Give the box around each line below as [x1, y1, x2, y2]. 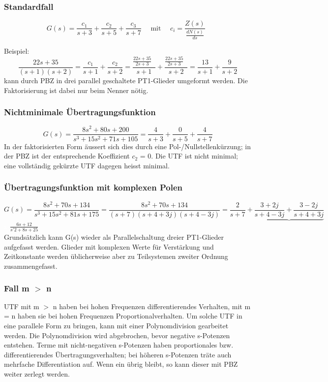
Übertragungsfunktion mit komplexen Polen [4, 181, 182, 193]
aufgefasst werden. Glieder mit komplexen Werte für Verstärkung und [4, 241, 214, 252]
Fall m [4, 282, 30, 294]
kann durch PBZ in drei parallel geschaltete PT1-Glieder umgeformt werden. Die [4, 75, 248, 86]
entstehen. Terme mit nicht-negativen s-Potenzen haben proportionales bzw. [4, 340, 234, 350]
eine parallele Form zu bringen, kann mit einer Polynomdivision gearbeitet [4, 320, 229, 331]
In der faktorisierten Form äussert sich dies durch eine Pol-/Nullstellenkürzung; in [4, 141, 251, 151]
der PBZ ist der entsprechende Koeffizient [4, 151, 130, 161]
